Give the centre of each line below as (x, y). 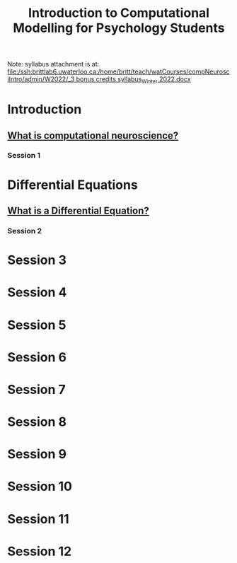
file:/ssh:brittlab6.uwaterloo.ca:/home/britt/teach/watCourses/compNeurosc (118, 71)
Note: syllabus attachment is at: (53, 64)
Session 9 (37, 454)
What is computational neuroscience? (93, 135)
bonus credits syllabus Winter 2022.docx (133, 80)
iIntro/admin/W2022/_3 (41, 79)
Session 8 (37, 422)
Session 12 (40, 551)
